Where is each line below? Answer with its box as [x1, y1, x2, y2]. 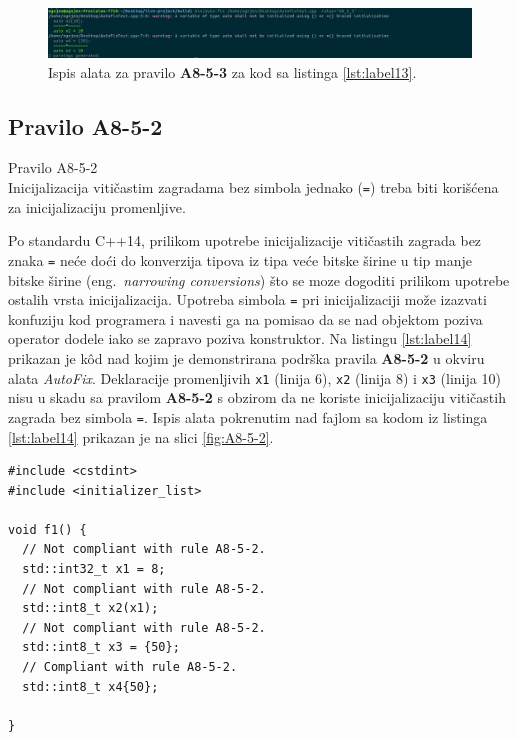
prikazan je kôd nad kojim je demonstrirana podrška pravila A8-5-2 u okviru [8, 348, 485, 369]
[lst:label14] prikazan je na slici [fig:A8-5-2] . [8, 426, 274, 447]
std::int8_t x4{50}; [22, 679, 159, 694]
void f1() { [8, 522, 87, 537]
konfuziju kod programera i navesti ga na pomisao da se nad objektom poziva [8, 308, 483, 329]
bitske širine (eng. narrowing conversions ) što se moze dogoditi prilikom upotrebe [8, 269, 510, 290]
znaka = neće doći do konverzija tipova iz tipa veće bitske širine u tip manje [8, 249, 472, 270]
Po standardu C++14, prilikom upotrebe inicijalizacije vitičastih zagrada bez [8, 230, 482, 251]
